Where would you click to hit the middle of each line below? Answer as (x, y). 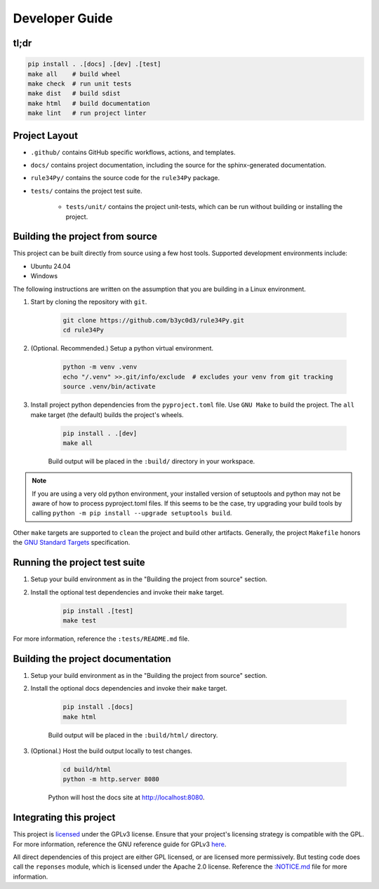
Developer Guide (63, 18)
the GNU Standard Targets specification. (72, 543)
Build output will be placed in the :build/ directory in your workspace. (152, 461)
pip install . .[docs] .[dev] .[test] (94, 64)
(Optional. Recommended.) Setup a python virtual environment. (122, 348)
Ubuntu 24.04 (51, 266)
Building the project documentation (92, 659)
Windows (44, 276)
